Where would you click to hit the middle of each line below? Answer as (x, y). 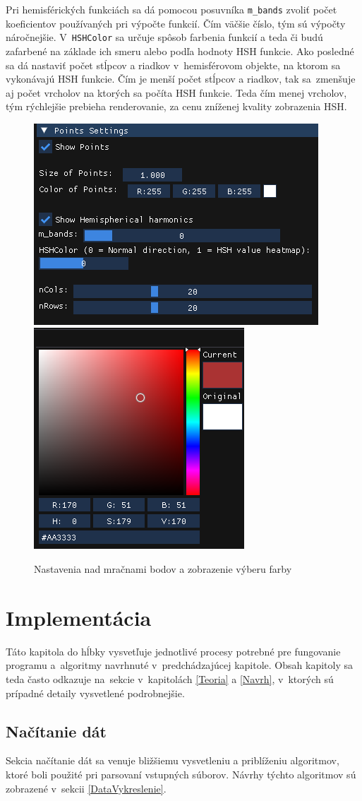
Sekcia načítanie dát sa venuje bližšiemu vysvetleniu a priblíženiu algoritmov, (173, 760)
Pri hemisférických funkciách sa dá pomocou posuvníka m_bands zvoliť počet (171, 9)
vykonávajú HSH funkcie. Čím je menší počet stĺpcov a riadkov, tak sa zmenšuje (181, 79)
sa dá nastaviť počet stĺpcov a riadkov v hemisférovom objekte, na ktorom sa (173, 65)
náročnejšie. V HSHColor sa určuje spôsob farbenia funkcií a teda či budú (164, 37)
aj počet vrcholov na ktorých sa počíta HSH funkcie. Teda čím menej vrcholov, (176, 92)
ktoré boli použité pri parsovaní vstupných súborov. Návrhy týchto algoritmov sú (181, 774)
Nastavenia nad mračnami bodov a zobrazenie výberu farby (163, 569)
